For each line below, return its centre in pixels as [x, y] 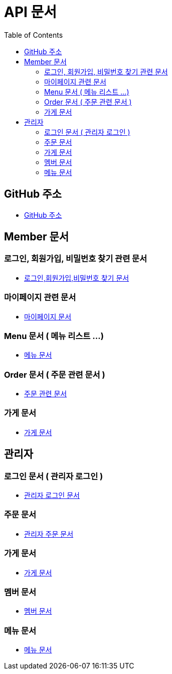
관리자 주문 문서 [49, 534]
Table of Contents [34, 35]
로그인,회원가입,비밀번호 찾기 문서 [77, 278]
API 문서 [31, 12]
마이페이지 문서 [48, 316]
